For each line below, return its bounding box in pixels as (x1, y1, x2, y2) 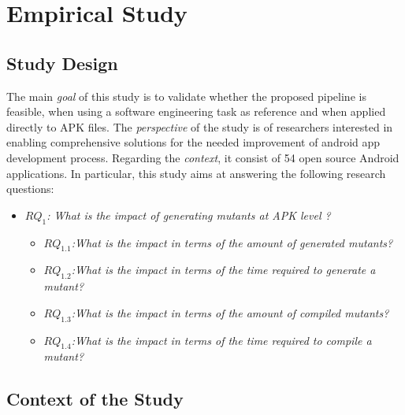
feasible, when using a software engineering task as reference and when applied (6, 103, 386, 120)
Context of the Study (6, 387, 184, 411)
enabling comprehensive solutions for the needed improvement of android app (6, 134, 381, 150)
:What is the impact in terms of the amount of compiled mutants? (71, 304, 389, 321)
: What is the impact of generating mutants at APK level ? (46, 206, 331, 223)
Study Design (6, 50, 118, 75)
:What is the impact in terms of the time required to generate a (71, 261, 376, 278)
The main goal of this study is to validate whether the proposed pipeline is (6, 87, 366, 104)
